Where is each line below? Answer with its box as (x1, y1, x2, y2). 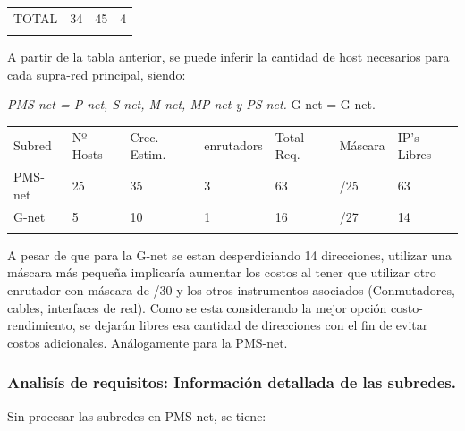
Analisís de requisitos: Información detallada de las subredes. (7, 371, 457, 393)
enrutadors (204, 136, 263, 155)
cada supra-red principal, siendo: (7, 64, 186, 83)
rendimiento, (7, 316, 76, 334)
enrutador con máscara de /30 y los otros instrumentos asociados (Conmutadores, (7, 281, 455, 300)
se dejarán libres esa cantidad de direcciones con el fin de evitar (80, 316, 428, 334)
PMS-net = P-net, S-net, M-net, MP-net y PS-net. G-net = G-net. (7, 95, 376, 114)
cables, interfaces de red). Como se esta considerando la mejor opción (7, 298, 387, 317)
